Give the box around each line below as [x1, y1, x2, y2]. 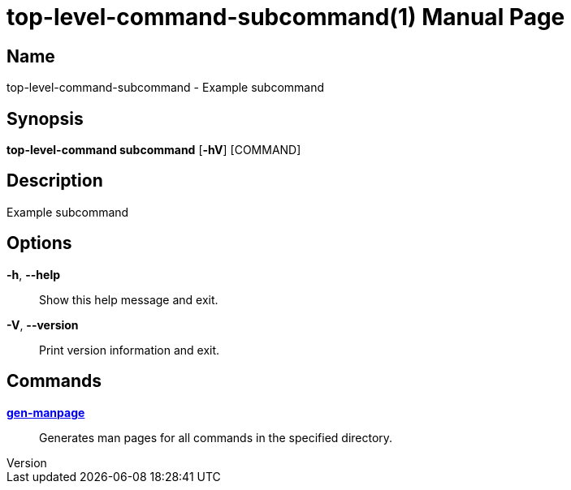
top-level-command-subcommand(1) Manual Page [6, 3, 565, 31]
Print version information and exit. [39, 342, 220, 357]
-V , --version [6, 317, 79, 332]
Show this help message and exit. [39, 292, 218, 307]
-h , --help [6, 267, 61, 282]
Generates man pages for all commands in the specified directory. [39, 430, 393, 445]
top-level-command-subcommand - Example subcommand [6, 80, 325, 95]
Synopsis [6, 108, 84, 129]
